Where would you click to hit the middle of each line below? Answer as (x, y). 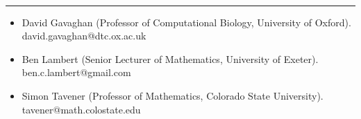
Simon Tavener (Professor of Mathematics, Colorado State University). (173, 95)
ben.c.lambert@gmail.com (76, 72)
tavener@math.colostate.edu (81, 109)
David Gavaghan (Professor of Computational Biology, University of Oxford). (186, 22)
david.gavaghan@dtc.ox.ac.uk (84, 36)
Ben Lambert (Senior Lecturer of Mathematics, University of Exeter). (170, 58)
